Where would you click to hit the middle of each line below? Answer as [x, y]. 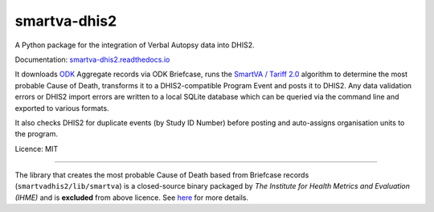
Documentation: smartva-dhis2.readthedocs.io [92, 59]
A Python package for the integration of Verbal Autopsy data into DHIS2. [135, 45]
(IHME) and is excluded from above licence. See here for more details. [132, 198]
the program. [36, 134]
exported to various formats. [62, 108]
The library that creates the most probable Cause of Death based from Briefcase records [162, 175]
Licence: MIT [37, 149]
